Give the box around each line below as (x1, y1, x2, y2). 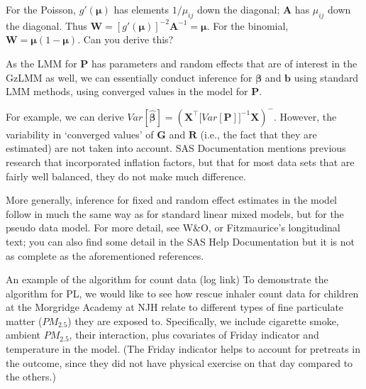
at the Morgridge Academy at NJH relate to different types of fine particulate (6, 300, 344, 314)
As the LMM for (6, 55, 77, 70)
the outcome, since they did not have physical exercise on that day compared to (6, 355, 353, 370)
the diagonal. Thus (6, 18, 87, 33)
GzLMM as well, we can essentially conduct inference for (6, 70, 253, 84)
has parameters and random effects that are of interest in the (91, 55, 357, 70)
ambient (6, 327, 40, 342)
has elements (113, 2, 169, 16)
